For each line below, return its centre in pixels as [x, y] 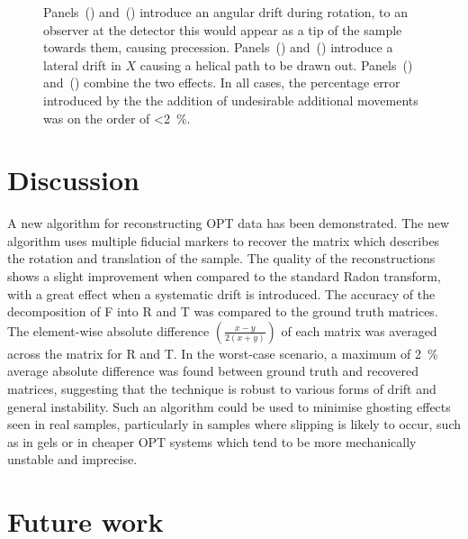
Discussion [73, 180]
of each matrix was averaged [359, 330]
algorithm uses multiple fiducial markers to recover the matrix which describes [224, 240]
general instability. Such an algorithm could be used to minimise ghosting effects [229, 406]
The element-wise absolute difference [108, 330]
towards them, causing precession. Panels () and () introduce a [218, 47]
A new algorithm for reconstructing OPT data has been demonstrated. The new [229, 223]
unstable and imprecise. [72, 459]
